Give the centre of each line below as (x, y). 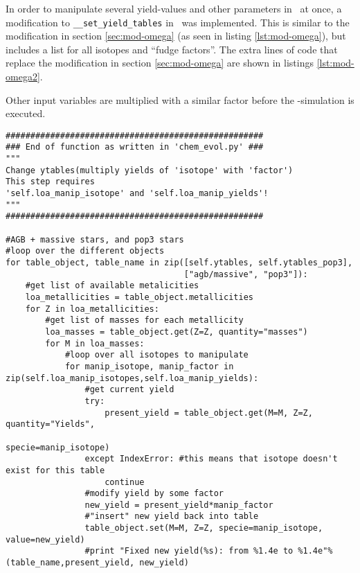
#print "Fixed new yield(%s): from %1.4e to (189, 551)
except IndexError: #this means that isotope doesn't (211, 459)
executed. (26, 113)
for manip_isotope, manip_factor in (149, 366)
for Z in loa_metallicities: (92, 309)
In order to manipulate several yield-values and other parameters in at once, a (174, 8)
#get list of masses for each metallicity (144, 320)
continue (125, 482)
